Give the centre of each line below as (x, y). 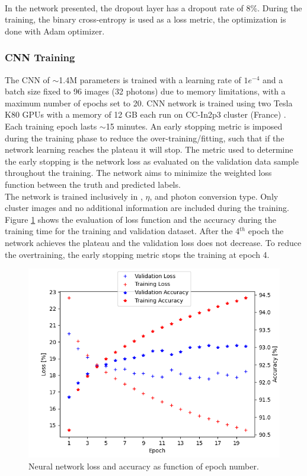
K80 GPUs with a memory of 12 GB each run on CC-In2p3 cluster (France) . (145, 114)
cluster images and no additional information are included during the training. (147, 208)
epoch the (266, 231)
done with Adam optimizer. (55, 31)
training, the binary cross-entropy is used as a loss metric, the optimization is (145, 19)
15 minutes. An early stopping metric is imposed (194, 126)
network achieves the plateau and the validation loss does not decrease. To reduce (153, 242)
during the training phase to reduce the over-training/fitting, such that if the (145, 138)
